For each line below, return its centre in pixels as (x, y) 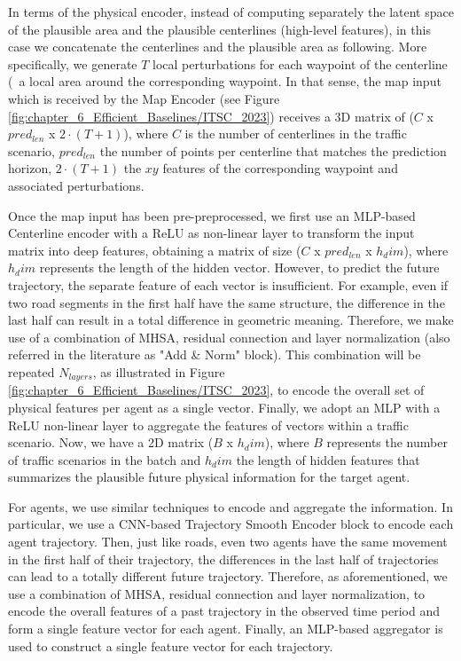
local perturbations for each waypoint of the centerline (300, 63)
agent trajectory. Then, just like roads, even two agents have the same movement (228, 542)
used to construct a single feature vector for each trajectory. (171, 645)
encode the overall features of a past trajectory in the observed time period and (224, 611)
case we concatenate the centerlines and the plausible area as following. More (218, 47)
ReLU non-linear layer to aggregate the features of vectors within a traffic (208, 425)
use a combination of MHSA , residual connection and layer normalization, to (217, 593)
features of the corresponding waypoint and (280, 168)
